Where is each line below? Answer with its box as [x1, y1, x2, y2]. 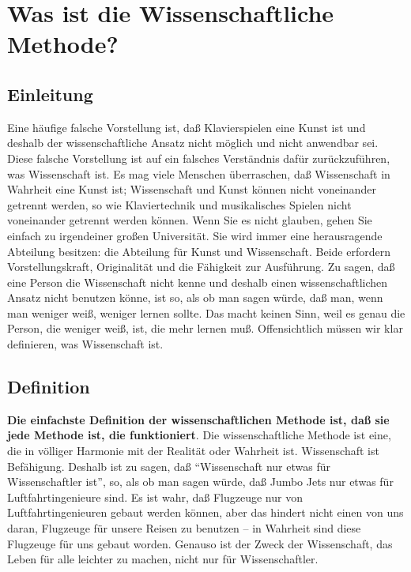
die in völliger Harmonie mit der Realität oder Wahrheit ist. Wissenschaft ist [7, 442, 379, 459]
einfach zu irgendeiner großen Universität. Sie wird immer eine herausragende [7, 227, 383, 243]
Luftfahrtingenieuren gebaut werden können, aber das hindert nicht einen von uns [7, 504, 404, 521]
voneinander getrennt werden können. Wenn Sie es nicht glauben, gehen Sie [7, 212, 372, 228]
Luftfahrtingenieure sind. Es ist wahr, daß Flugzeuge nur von [7, 488, 303, 505]
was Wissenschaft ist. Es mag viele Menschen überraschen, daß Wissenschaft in [7, 165, 390, 182]
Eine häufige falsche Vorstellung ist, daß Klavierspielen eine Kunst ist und [7, 119, 366, 135]
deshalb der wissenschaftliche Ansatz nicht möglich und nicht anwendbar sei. [7, 134, 379, 151]
